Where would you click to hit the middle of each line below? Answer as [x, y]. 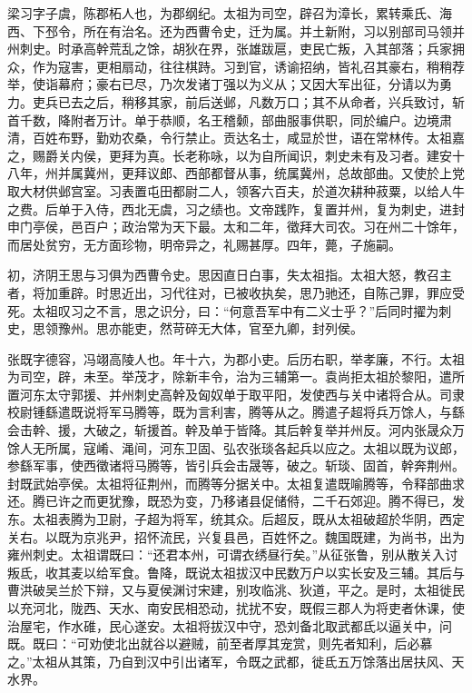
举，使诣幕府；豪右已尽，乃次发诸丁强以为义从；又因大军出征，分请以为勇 [230, 84]
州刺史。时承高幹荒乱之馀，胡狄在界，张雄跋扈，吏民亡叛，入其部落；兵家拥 [236, 49]
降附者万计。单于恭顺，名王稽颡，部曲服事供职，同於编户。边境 [248, 119]
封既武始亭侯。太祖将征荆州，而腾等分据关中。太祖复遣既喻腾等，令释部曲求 [236, 483]
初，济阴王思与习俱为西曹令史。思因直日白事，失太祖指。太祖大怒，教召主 [230, 275]
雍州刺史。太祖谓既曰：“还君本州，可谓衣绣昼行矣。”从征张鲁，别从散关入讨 [233, 554]
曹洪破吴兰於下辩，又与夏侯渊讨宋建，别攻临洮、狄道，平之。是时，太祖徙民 [236, 590]
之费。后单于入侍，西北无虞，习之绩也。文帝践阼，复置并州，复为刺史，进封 [236, 208]
